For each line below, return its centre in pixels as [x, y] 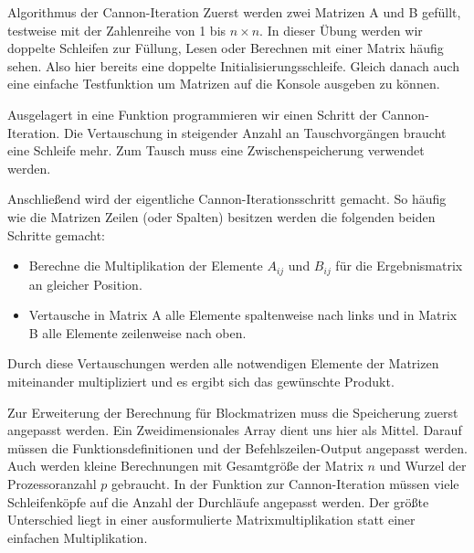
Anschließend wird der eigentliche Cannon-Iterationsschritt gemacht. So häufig [227, 199]
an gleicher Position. [85, 284]
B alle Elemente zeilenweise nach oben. [137, 332]
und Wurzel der [423, 466]
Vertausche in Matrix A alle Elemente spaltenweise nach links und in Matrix [243, 315]
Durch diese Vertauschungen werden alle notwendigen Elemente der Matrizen [223, 363]
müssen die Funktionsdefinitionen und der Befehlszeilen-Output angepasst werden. [237, 447]
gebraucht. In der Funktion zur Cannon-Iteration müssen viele [285, 483]
